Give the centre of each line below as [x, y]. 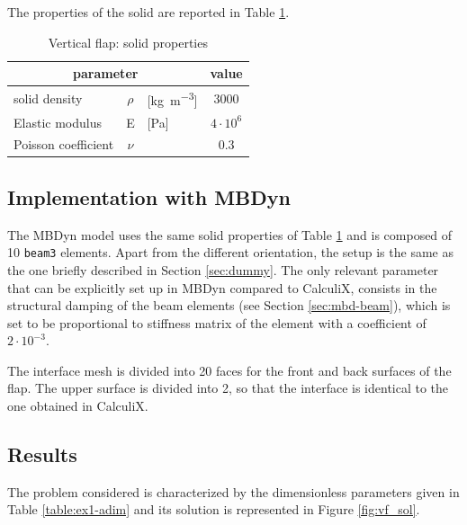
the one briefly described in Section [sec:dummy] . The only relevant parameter [223, 269]
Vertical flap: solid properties [128, 42]
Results [42, 454]
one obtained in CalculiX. [78, 406]
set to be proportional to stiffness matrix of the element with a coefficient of [217, 322]
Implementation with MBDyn [149, 196]
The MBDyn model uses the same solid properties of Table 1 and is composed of [230, 234]
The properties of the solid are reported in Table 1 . [148, 12]
